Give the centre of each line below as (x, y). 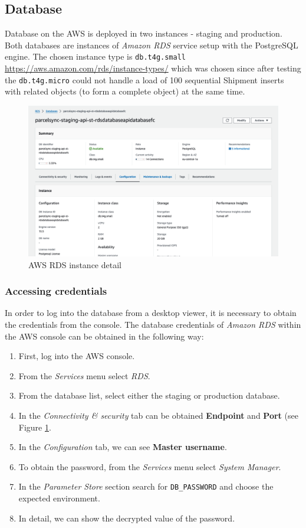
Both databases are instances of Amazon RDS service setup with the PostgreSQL (152, 45)
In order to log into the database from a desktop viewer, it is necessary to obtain (151, 313)
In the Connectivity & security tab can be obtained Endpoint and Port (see (158, 415)
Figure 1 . (35, 427)
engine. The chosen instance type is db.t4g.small (95, 56)
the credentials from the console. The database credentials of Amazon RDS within (153, 324)
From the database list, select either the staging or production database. (149, 395)
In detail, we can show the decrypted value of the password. (127, 518)
